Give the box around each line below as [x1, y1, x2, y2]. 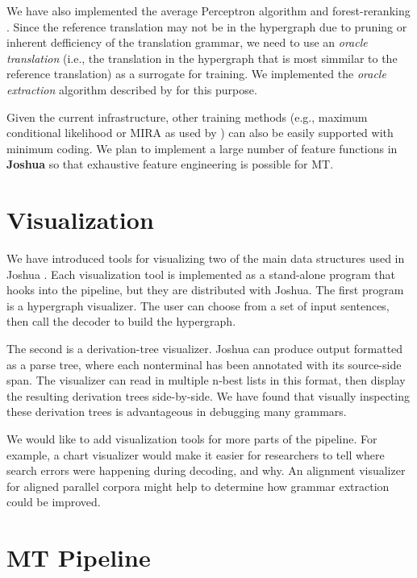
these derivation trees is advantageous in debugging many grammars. [6, 403, 347, 420]
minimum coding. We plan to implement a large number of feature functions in [6, 139, 398, 156]
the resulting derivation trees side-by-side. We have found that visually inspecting [6, 387, 410, 404]
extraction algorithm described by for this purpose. [6, 81, 257, 98]
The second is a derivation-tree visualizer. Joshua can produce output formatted [6, 340, 403, 357]
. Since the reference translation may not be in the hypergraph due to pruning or [6, 18, 407, 35]
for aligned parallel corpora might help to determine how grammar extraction [6, 477, 390, 494]
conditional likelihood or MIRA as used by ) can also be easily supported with [6, 124, 394, 141]
